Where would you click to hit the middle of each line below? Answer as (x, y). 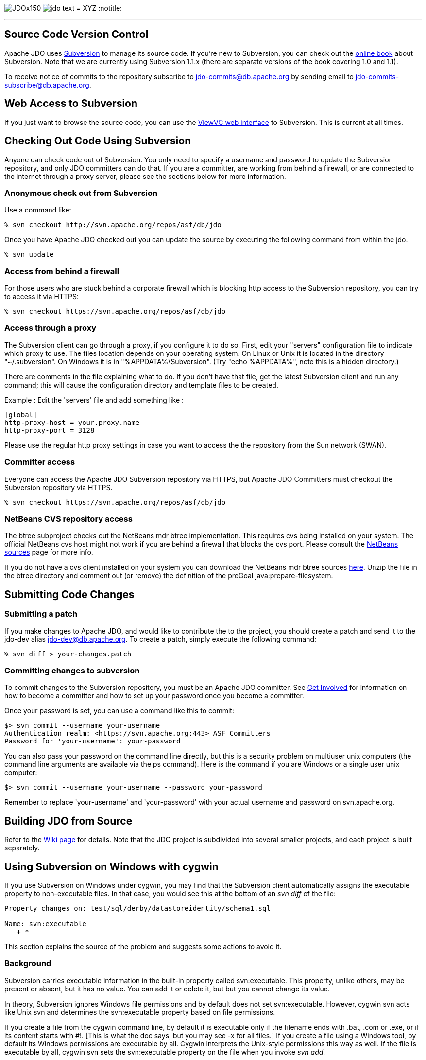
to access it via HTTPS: (42, 297)
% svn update (29, 255)
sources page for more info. (49, 552)
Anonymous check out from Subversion (81, 193)
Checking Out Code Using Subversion (98, 141)
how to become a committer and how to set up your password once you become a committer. (154, 696)
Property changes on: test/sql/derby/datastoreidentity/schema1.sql (137, 908)
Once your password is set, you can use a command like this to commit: (119, 711)
